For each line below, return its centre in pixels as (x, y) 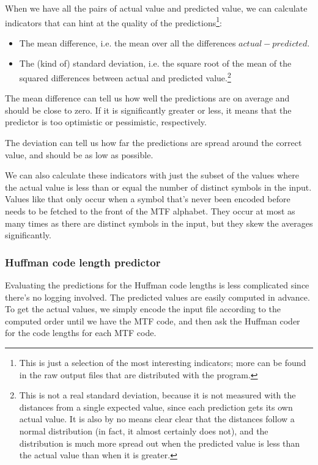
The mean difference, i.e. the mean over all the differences (128, 42)
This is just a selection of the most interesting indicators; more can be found (163, 362)
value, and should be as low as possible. (79, 154)
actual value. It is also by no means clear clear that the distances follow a (157, 419)
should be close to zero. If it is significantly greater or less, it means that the (148, 110)
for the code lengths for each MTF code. (81, 333)
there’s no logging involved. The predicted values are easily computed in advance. (157, 297)
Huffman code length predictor (83, 262)
